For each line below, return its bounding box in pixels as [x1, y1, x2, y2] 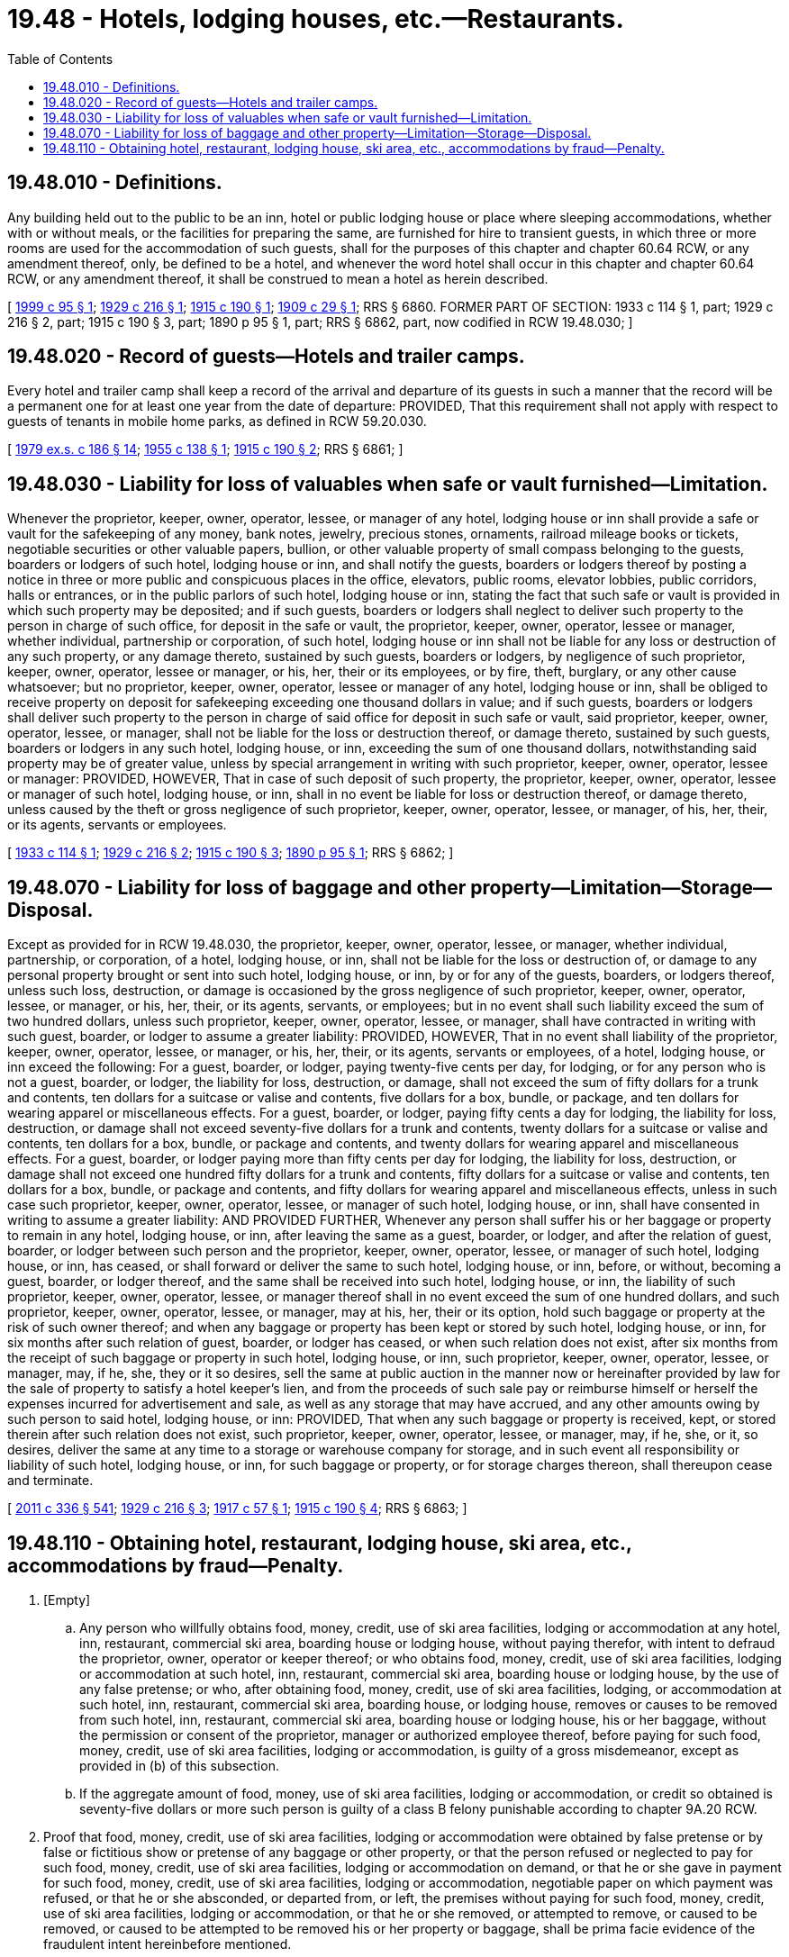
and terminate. [7, 1472, 94, 1489]
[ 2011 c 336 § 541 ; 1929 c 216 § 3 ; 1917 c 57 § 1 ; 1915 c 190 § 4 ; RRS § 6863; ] [7, 1500, 467, 1517]
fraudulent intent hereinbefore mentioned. [43, 1935, 292, 1952]
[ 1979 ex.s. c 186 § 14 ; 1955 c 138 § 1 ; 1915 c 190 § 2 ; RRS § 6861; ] [7, 441, 404, 458]
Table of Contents [7, 50, 113, 67]
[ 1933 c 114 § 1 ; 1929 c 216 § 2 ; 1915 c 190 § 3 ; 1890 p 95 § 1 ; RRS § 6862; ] [7, 845, 454, 861]
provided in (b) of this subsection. [79, 1757, 279, 1773]
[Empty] [43, 1591, 91, 1608]
